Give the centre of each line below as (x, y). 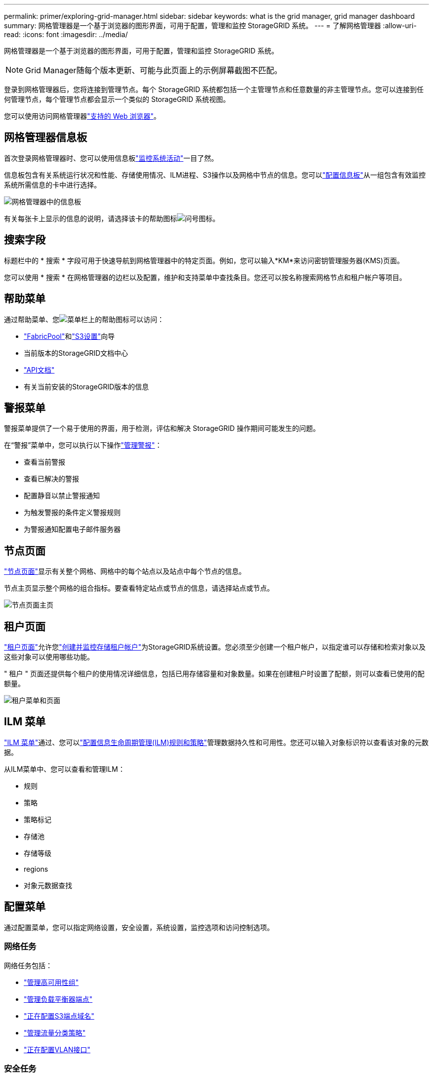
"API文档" (39, 370)
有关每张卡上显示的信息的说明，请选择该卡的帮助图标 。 (112, 218)
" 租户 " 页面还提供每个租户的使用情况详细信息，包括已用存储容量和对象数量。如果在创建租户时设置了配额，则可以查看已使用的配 (214, 674)
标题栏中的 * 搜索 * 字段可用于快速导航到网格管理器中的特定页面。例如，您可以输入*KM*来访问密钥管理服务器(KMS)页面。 (204, 260)
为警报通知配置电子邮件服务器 (72, 529)
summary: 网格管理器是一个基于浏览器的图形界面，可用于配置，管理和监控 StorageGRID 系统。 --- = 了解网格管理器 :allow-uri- (210, 25)
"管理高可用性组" (51, 982)
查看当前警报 (44, 462)
